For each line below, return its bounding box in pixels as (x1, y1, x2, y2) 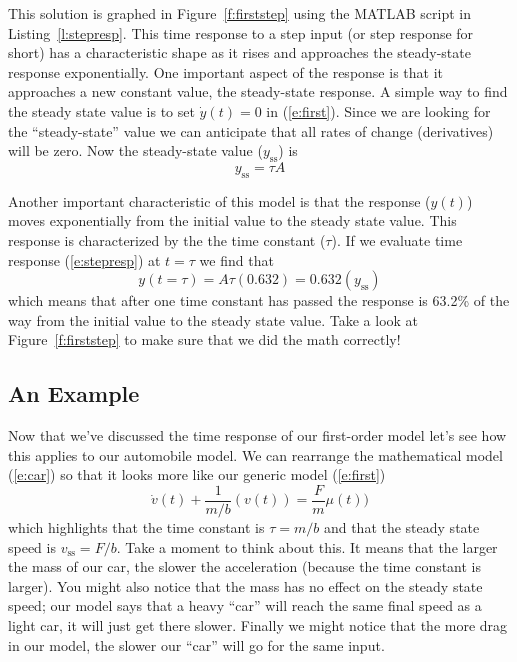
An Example (8, 378, 140, 409)
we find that (199, 249, 274, 270)
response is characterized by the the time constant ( (8, 229, 326, 250)
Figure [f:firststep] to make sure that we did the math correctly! (8, 329, 401, 350)
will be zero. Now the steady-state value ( (8, 140, 263, 161)
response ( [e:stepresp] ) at (8, 249, 161, 270)
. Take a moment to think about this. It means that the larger (116, 536, 498, 557)
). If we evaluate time (331, 229, 463, 250)
